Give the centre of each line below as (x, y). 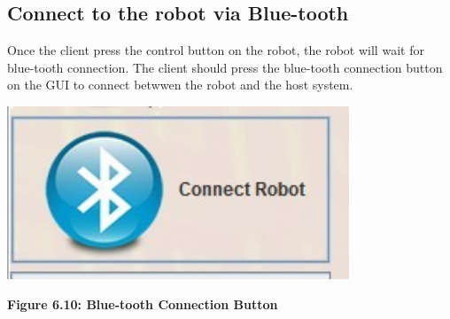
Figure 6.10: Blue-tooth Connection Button (143, 303)
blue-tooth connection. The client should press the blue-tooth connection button (225, 67)
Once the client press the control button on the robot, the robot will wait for (216, 50)
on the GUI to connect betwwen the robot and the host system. (180, 85)
